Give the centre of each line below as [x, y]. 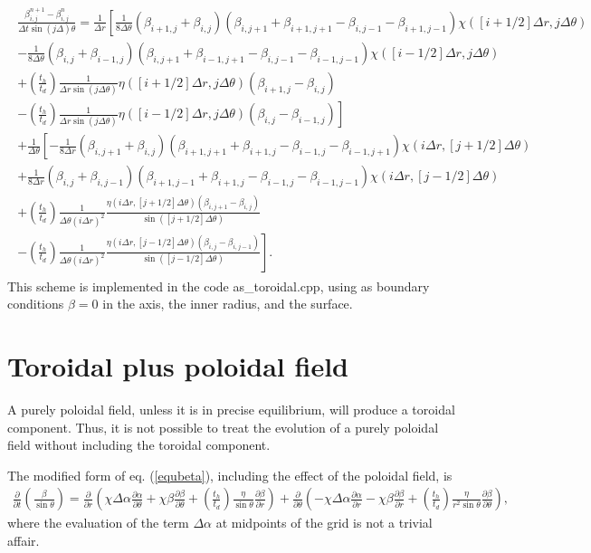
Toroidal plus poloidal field [178, 365]
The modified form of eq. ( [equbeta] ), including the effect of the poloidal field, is [230, 475]
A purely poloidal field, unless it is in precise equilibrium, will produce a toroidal [231, 409]
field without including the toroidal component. [139, 445]
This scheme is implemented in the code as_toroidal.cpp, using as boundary [219, 286]
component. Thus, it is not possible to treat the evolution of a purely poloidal [223, 427]
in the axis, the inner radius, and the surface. [228, 304]
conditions [36, 304]
